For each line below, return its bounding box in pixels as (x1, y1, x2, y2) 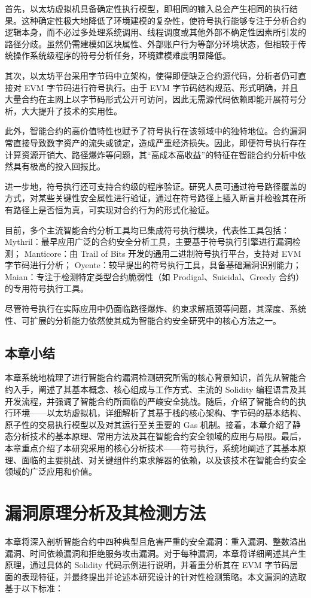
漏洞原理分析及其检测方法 (5, 500, 206, 524)
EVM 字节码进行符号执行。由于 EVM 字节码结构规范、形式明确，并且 (24, 81, 298, 93)
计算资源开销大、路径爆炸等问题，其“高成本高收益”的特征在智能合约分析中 (5, 148, 298, 160)
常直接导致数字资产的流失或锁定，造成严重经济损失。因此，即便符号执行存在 (5, 136, 306, 148)
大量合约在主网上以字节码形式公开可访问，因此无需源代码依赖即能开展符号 (5, 93, 298, 105)
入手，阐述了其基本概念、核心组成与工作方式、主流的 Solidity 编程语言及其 (13, 383, 307, 396)
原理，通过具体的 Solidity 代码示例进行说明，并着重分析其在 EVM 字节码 (5, 558, 290, 571)
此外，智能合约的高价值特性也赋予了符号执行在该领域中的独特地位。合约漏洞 (5, 125, 306, 137)
